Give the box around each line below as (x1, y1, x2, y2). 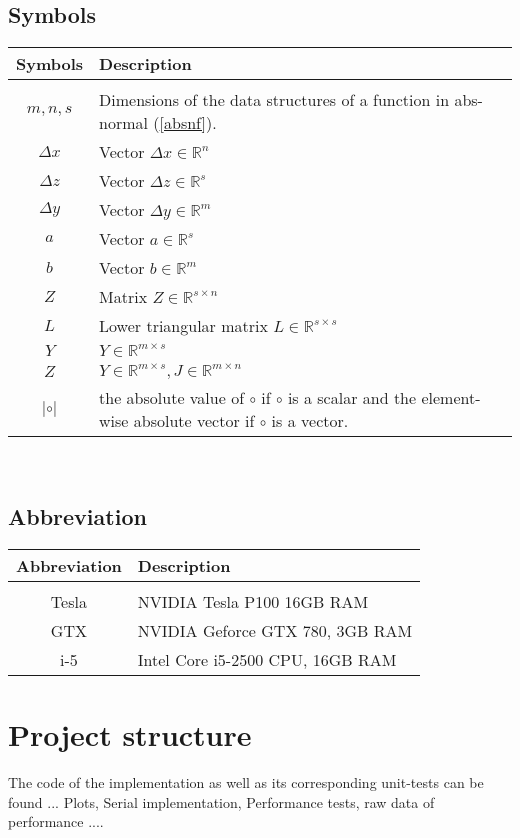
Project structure (8, 714, 252, 755)
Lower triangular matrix (99, 314, 268, 338)
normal (99, 111, 149, 135)
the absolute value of (99, 386, 245, 410)
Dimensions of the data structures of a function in (99, 88, 450, 112)
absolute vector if (133, 409, 255, 433)
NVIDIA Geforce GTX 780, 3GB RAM (137, 619, 413, 642)
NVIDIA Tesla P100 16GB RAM (137, 590, 369, 613)
